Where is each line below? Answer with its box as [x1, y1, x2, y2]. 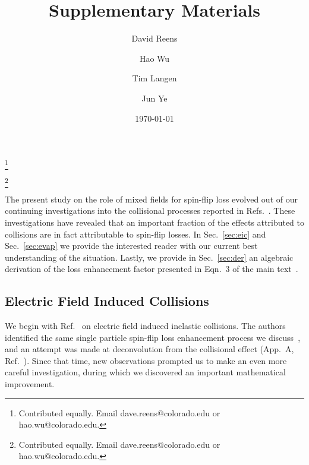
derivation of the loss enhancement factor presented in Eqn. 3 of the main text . [5, 262, 298, 275]
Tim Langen [132, 72, 177, 84]
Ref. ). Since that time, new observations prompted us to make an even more [5, 354, 287, 366]
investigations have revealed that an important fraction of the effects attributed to [5, 216, 304, 228]
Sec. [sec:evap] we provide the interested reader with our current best [5, 239, 258, 252]
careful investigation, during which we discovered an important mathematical [5, 366, 286, 378]
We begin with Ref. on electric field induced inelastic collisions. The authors [5, 320, 286, 332]
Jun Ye [141, 91, 168, 104]
